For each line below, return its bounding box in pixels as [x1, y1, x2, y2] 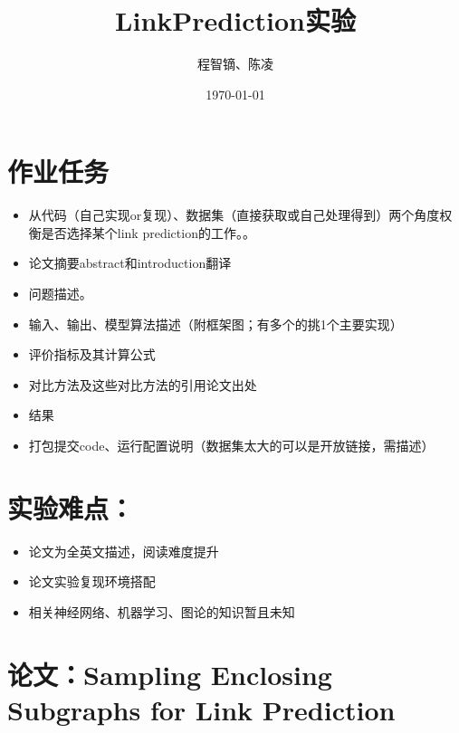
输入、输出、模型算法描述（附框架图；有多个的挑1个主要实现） [28, 314, 403, 333]
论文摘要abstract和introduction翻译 [28, 253, 232, 272]
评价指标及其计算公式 [28, 345, 156, 364]
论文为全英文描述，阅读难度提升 [28, 541, 219, 560]
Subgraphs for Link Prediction [7, 690, 396, 728]
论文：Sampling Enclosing [7, 655, 332, 692]
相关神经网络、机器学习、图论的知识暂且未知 [28, 602, 295, 621]
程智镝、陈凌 [197, 54, 273, 73]
